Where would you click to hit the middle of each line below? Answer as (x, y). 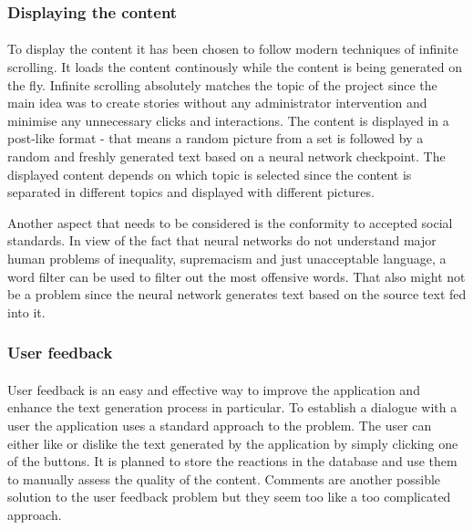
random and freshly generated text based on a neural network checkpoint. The (226, 156)
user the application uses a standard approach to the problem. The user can (220, 425)
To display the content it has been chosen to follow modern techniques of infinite (233, 49)
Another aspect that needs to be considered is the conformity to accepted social (230, 222)
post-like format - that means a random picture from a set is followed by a (216, 138)
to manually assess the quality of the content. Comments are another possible (224, 478)
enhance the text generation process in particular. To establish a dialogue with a (232, 407)
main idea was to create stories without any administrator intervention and (217, 103)
